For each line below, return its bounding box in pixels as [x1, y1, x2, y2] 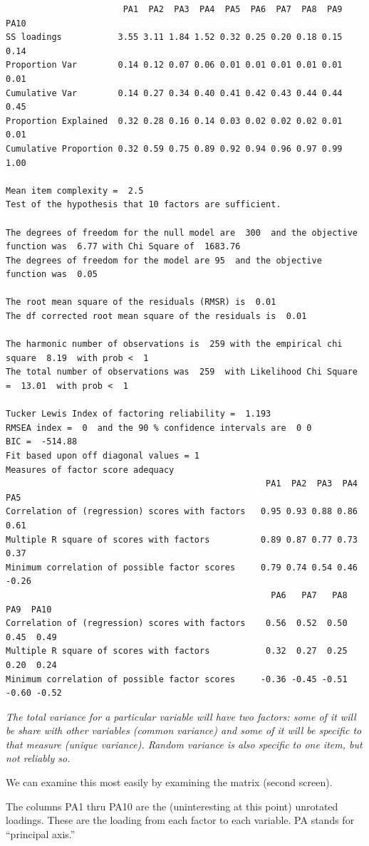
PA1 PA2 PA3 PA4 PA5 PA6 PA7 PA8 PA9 [123, 4, 343, 14]
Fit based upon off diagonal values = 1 [6, 451, 200, 461]
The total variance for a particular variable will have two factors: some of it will [6, 709, 356, 724]
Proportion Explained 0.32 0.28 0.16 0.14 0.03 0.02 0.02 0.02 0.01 [6, 115, 343, 126]
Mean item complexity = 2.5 [6, 185, 144, 196]
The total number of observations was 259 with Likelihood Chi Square [6, 367, 358, 377]
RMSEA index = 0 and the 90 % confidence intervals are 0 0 [6, 422, 312, 433]
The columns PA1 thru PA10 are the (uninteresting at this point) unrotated [6, 798, 338, 813]
